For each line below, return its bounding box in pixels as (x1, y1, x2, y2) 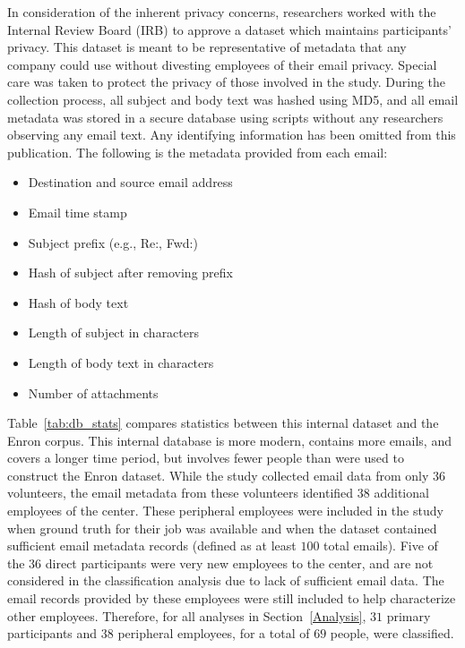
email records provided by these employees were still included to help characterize (7, 589, 456, 608)
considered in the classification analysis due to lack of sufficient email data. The (7, 571, 444, 590)
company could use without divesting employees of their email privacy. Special (7, 55, 437, 73)
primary (386, 606, 431, 625)
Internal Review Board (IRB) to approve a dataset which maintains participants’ (7, 20, 452, 38)
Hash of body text (28, 293, 129, 311)
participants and (7, 624, 98, 643)
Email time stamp (28, 202, 127, 221)
